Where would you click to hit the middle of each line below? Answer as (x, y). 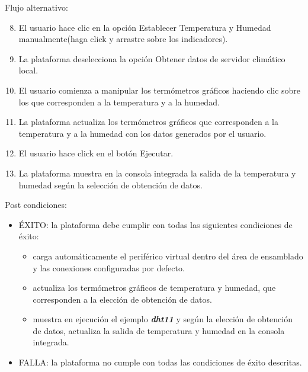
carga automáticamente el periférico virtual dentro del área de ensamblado (168, 256)
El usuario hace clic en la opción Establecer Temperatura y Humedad (145, 27)
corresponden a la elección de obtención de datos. (122, 299)
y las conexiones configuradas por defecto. (109, 267)
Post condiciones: (36, 205)
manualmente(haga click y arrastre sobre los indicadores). (123, 39)
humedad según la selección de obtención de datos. (110, 185)
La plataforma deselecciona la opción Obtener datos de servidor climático (152, 58)
